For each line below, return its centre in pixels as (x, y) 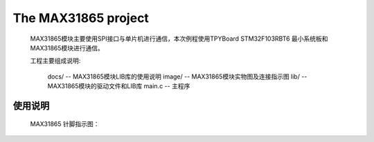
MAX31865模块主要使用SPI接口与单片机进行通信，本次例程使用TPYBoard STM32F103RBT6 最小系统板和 (179, 39)
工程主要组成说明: (55, 61)
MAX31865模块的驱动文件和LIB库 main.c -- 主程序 (119, 86)
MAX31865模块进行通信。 (67, 48)
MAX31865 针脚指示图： (65, 123)
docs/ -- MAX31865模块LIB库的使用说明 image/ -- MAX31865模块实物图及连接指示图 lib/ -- (177, 77)
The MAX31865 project (81, 18)
